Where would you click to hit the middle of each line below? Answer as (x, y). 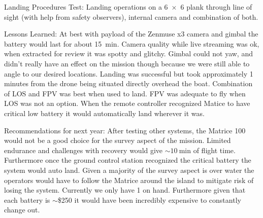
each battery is (27, 199)
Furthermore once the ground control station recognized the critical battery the (128, 160)
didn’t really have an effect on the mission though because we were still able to (127, 63)
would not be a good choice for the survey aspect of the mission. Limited (118, 140)
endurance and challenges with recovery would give (84, 150)
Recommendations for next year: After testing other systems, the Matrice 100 (125, 130)
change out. (22, 210)
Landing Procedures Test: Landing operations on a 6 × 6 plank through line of (128, 7)
